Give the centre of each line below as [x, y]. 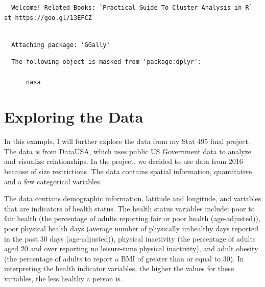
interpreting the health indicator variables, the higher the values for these [119, 268]
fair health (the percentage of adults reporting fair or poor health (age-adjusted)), [132, 218]
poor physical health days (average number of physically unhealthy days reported [131, 229]
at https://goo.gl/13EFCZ [48, 18]
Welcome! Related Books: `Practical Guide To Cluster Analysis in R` [132, 8]
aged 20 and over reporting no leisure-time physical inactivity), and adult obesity [131, 248]
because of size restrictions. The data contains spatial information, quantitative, [129, 171]
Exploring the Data [74, 117]
